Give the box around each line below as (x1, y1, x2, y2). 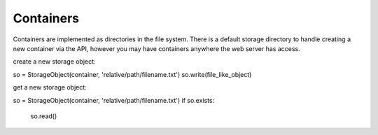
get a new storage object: (13, 83, 87, 92)
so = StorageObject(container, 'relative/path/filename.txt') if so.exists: (13, 96, 215, 104)
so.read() (30, 112, 57, 120)
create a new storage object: (13, 57, 96, 66)
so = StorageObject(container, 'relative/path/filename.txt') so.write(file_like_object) (13, 70, 252, 78)
